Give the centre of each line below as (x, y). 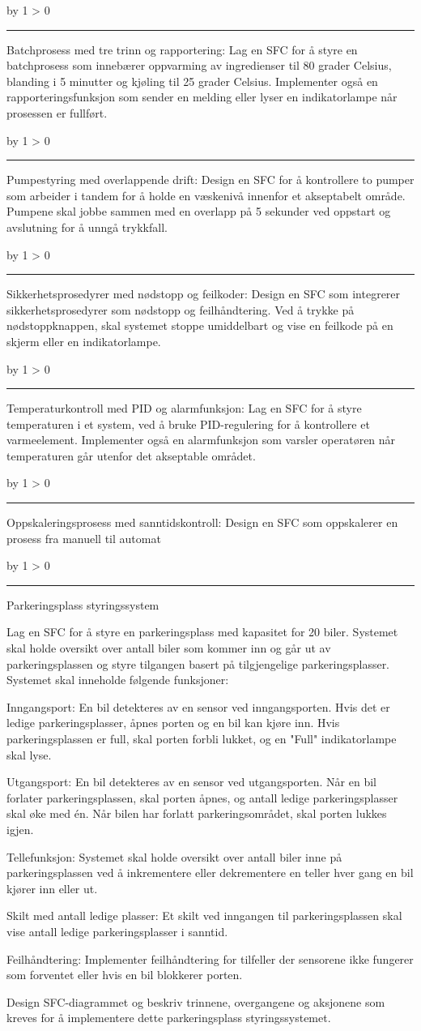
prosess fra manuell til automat (84, 538)
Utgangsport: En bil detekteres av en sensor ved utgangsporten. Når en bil (191, 782)
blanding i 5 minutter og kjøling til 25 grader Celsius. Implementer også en (192, 81)
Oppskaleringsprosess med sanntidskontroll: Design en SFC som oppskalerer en (202, 522)
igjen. (20, 829)
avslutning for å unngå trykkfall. (87, 227)
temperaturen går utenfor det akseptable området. (131, 455)
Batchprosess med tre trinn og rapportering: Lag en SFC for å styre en (182, 49)
